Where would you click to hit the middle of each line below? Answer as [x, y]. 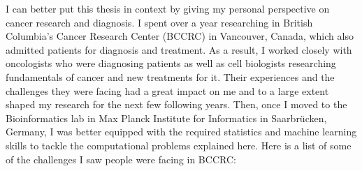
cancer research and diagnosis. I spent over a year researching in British [159, 22]
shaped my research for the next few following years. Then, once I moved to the [176, 104]
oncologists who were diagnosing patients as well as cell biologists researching [171, 63]
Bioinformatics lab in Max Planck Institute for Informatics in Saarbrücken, [166, 118]
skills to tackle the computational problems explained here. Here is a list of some [179, 145]
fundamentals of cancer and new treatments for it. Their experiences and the [170, 76]
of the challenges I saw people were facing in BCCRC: [121, 159]
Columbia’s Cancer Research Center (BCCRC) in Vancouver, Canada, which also [180, 36]
